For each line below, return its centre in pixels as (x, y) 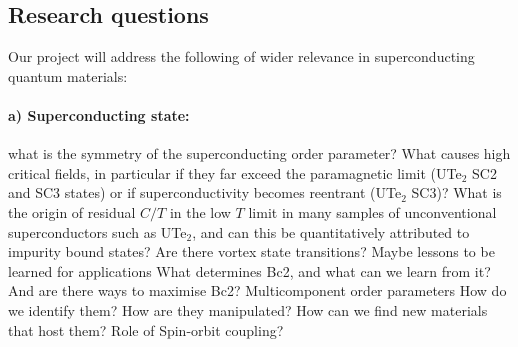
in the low (200, 211)
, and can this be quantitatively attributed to (331, 231)
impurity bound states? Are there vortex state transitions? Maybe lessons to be (251, 251)
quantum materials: (68, 75)
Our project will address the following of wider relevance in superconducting (241, 56)
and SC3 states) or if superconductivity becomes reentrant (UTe (205, 192)
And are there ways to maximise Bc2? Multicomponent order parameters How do (257, 290)
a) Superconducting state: (99, 114)
